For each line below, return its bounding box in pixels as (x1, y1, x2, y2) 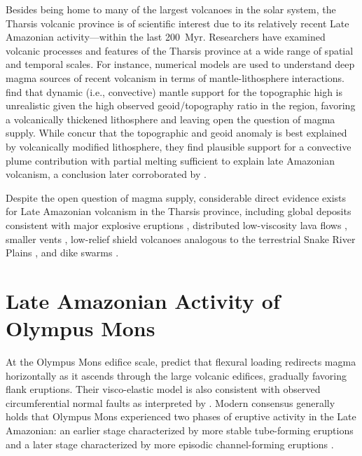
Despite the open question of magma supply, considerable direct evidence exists (6, 190, 347, 205)
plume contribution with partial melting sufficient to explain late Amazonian (6, 153, 335, 167)
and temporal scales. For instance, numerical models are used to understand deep (6, 57, 355, 71)
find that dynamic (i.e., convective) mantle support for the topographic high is (6, 84, 342, 99)
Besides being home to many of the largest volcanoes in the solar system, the (6, 2, 336, 16)
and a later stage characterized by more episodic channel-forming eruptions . (6, 436, 334, 451)
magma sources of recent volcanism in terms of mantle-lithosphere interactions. (6, 70, 344, 85)
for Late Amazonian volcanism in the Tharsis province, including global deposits (6, 204, 351, 219)
